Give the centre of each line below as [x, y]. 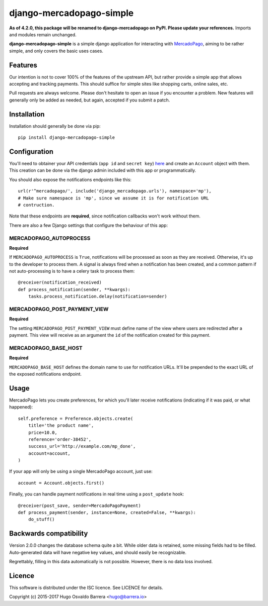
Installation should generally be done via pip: [55, 126]
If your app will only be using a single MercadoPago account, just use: [81, 471]
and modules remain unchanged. [43, 34]
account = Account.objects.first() [61, 483]
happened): [21, 407]
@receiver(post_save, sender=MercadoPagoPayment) [80, 505]
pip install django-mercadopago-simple [67, 138]
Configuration [31, 151]
